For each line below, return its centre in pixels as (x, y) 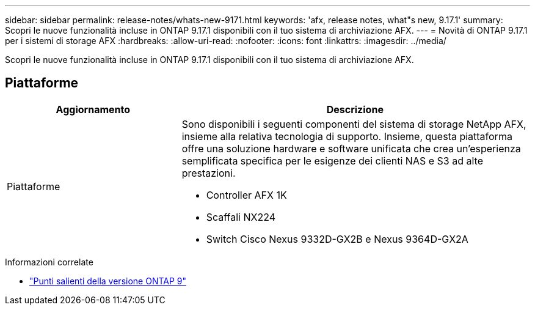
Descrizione (355, 109)
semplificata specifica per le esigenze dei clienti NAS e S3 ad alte (332, 161)
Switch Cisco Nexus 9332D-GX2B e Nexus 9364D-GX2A (337, 239)
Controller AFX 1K (246, 195)
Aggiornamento (93, 109)
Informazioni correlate (49, 262)
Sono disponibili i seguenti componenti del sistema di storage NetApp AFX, (354, 124)
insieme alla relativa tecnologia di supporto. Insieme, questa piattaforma (347, 136)
